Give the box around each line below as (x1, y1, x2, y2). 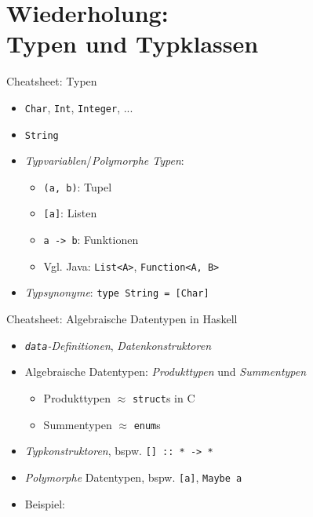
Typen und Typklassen (6, 27, 259, 60)
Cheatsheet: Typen (6, 73, 97, 89)
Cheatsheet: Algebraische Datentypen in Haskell (6, 311, 238, 327)
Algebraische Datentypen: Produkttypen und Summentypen (24, 363, 307, 380)
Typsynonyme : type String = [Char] (24, 284, 209, 300)
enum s (133, 416, 161, 432)
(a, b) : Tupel (43, 178, 112, 195)
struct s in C (132, 389, 195, 406)
